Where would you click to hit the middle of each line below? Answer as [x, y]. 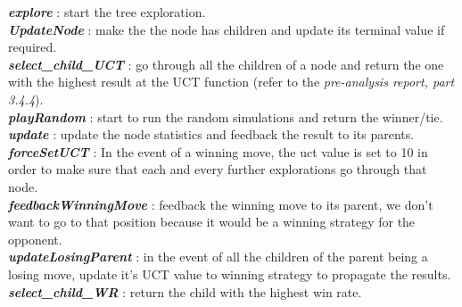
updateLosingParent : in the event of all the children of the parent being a [218, 257]
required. [33, 47]
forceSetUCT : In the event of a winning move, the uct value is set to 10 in [218, 151]
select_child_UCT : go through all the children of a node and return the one [226, 64]
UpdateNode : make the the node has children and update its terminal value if [227, 29]
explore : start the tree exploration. [107, 12]
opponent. [35, 239]
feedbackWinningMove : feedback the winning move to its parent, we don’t [221, 204]
